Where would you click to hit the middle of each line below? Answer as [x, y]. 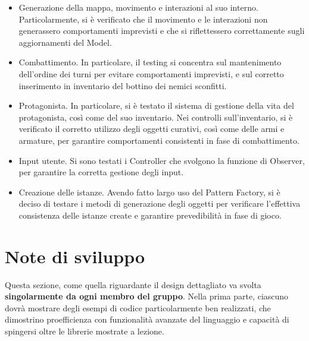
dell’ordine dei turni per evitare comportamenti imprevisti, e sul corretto [151, 73]
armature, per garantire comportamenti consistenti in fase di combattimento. [159, 140]
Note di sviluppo [75, 256]
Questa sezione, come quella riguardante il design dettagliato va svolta [133, 284]
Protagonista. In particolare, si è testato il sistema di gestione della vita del [156, 105]
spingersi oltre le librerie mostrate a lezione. [85, 331]
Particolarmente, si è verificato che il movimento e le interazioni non [143, 19]
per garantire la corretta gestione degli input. [101, 172]
